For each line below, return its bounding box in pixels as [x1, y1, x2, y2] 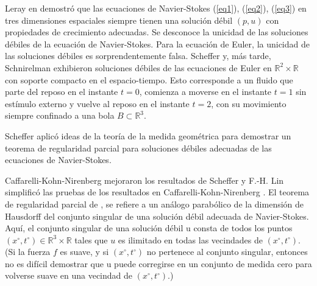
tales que [74, 233, 108, 246]
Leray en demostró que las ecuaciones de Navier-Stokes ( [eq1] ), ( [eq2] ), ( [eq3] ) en [5, 2, 307, 14]
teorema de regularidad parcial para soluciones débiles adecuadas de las [5, 141, 272, 154]
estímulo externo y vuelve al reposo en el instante [5, 97, 190, 110]
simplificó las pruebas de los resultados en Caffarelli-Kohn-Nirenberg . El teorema [5, 186, 310, 198]
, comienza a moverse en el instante [139, 85, 272, 98]
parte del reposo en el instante [5, 85, 118, 98]
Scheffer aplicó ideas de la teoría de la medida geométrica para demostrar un [5, 129, 291, 142]
